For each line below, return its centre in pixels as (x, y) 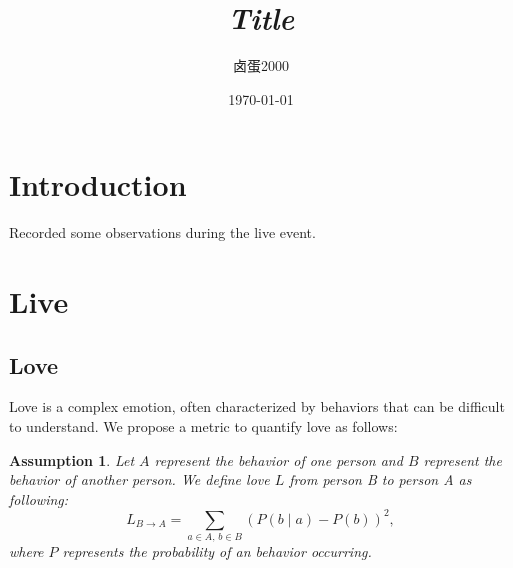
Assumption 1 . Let (72, 459)
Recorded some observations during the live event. (162, 232)
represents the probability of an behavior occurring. (217, 551)
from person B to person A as (380, 479)
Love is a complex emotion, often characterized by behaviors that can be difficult (257, 406)
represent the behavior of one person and (278, 459)
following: (39, 498)
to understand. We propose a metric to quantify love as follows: (203, 426)
